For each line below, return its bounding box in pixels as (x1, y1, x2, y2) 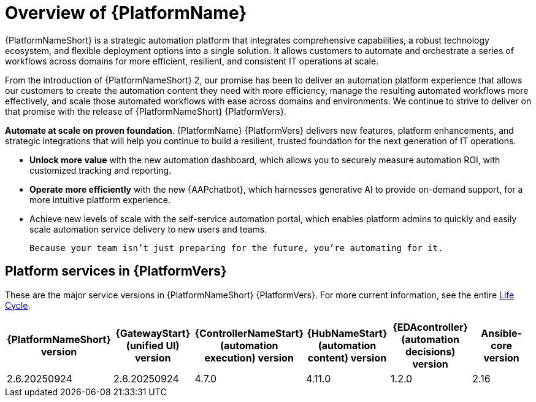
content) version (307, 351, 387, 364)
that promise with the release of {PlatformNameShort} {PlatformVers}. (5, 106, 286, 117)
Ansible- (481, 327, 522, 339)
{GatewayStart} (115, 327, 191, 339)
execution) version (204, 351, 294, 364)
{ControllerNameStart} (194, 327, 304, 339)
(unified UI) (126, 339, 180, 352)
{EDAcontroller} (392, 320, 469, 333)
